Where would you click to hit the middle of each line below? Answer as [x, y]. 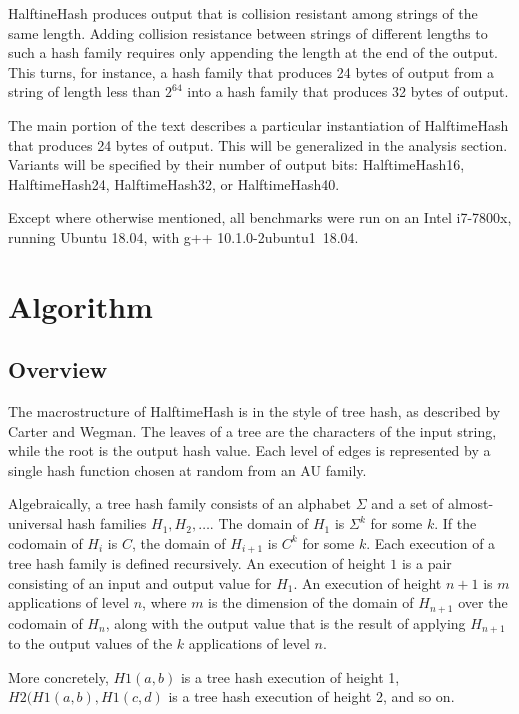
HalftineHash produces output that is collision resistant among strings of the [243, 13]
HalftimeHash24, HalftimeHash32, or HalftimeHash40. [174, 183]
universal [35, 523]
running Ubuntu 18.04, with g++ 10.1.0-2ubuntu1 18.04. [183, 236]
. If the [455, 523]
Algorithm [80, 305]
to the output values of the [90, 643]
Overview [58, 369]
